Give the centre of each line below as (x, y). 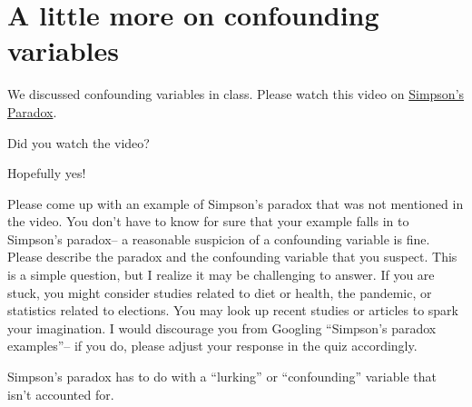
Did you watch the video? (79, 142)
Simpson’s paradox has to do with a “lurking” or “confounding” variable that (222, 377)
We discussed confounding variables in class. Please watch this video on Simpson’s (236, 94)
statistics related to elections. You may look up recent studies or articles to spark (233, 310)
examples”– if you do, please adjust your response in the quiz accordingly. (212, 346)
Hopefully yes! (47, 173)
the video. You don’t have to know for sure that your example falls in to (208, 221)
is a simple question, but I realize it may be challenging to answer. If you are (221, 275)
